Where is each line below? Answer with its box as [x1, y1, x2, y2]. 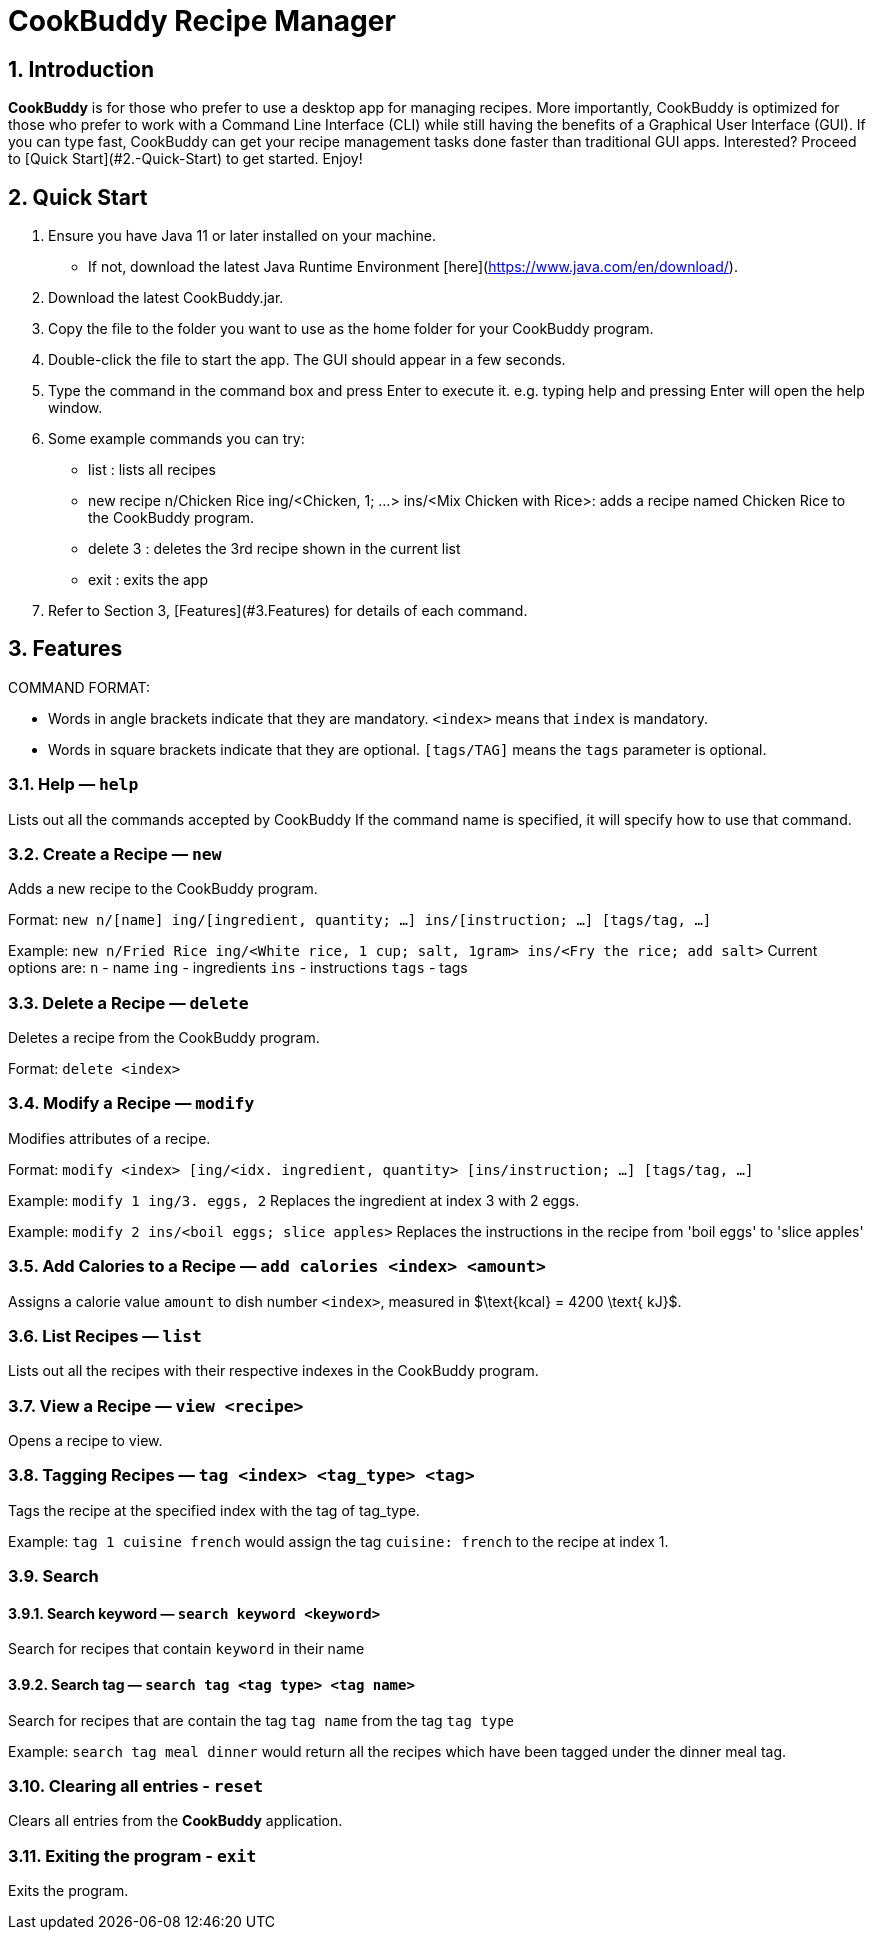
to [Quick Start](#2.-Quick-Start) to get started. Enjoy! [8, 150, 363, 168]
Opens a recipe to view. [8, 1432, 163, 1450]
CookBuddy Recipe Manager [8, 4, 396, 38]
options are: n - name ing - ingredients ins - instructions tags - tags [8, 959, 468, 977]
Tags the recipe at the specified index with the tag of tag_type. [8, 1501, 420, 1519]
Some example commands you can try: [48, 430, 305, 448]
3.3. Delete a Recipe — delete [8, 992, 249, 1013]
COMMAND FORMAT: [8, 678, 151, 696]
